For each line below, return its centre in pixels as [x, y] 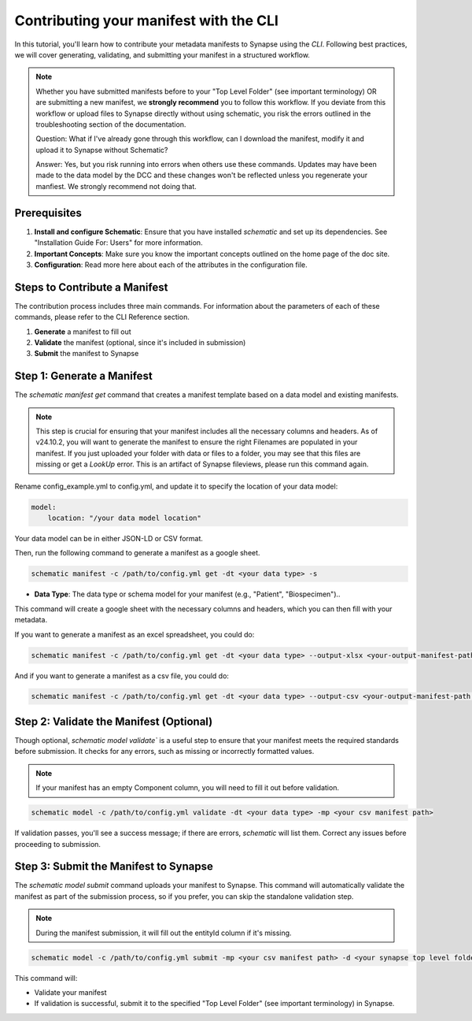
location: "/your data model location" [125, 518]
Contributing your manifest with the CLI [147, 20]
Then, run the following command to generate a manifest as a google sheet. [137, 553]
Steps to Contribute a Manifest [91, 287]
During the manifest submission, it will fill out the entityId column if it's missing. [164, 933]
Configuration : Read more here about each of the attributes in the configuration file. [171, 265]
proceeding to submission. [58, 844]
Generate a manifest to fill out [83, 332]
